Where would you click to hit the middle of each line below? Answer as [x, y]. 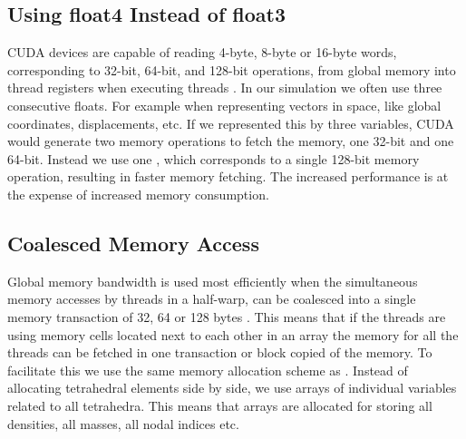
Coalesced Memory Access [133, 243]
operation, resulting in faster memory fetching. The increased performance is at [228, 176]
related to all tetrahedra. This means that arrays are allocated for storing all [220, 405]
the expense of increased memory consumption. [138, 194]
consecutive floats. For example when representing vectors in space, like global [224, 105]
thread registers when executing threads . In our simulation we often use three [225, 88]
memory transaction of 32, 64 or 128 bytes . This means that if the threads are [227, 316]
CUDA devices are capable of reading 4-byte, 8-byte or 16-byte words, [202, 52]
